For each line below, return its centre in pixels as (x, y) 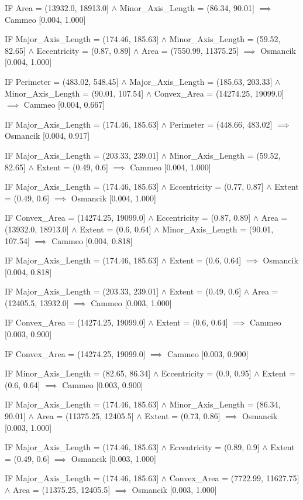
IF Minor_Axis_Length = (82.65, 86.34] (78, 373)
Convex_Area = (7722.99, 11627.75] (234, 478)
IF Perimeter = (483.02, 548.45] (62, 81)
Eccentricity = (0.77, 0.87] (216, 186)
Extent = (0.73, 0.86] (183, 416)
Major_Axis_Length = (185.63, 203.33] (201, 81)
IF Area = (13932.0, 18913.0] (57, 8)
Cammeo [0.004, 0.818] (92, 240)
